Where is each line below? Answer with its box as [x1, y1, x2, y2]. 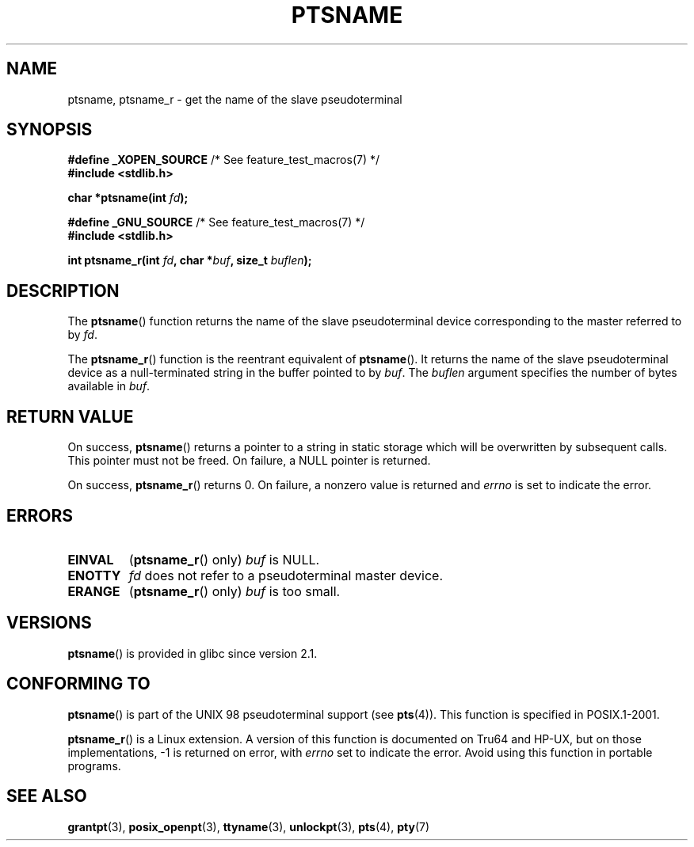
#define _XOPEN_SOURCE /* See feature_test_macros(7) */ [67, 153, 380, 167]
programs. [67, 758, 121, 773]
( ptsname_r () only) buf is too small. [128, 583, 341, 599]
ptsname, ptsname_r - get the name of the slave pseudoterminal [67, 92, 402, 106]
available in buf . [67, 379, 151, 393]
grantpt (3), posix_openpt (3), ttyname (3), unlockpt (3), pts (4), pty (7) [67, 819, 430, 834]
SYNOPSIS [6, 120, 93, 140]
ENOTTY [67, 567, 121, 583]
